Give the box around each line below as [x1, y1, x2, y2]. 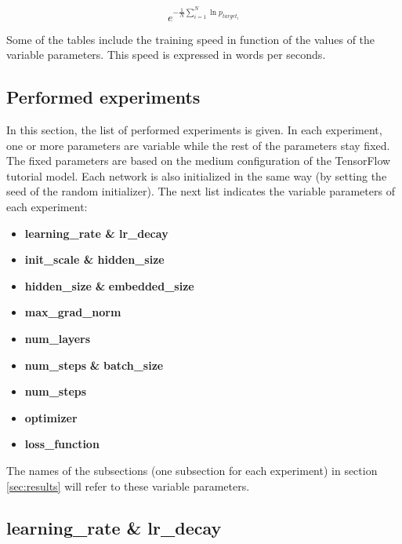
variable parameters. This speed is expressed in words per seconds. [6, 46, 326, 63]
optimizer [24, 409, 78, 425]
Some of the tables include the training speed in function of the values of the [6, 31, 375, 47]
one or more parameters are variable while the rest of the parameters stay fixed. [6, 137, 390, 153]
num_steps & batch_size [24, 356, 164, 373]
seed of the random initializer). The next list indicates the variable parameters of [6, 183, 395, 199]
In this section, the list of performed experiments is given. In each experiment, [6, 122, 382, 137]
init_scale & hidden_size [24, 251, 165, 268]
